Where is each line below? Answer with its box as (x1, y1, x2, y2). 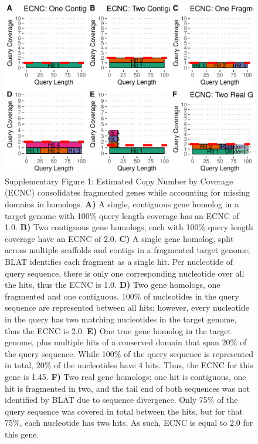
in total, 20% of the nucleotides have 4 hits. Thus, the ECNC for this (5, 359, 253, 371)
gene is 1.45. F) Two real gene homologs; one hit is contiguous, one (5, 370, 246, 382)
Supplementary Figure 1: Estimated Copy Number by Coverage (5, 174, 233, 187)
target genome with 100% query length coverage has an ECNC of (5, 209, 239, 221)
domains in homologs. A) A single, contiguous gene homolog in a (5, 198, 239, 210)
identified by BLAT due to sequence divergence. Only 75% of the (5, 393, 238, 406)
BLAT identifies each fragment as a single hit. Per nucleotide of (5, 255, 233, 268)
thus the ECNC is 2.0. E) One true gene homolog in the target (5, 324, 231, 337)
